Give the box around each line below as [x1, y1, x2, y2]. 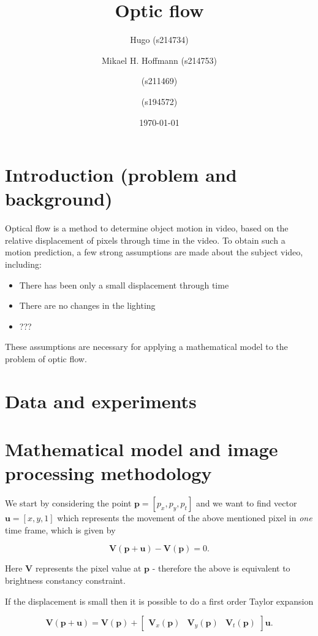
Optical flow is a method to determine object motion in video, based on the [5, 222, 289, 235]
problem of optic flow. [5, 352, 87, 365]
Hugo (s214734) [130, 33, 189, 46]
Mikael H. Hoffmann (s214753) [102, 53, 217, 66]
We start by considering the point [5, 497, 132, 510]
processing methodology [5, 460, 212, 486]
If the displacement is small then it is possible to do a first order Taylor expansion [5, 594, 314, 607]
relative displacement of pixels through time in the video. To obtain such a [5, 233, 286, 246]
